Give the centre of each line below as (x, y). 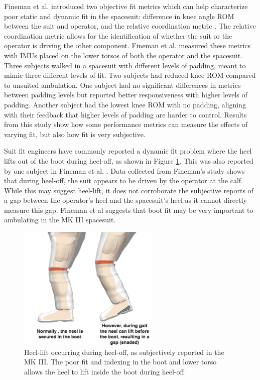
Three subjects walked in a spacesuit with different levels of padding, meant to (125, 65)
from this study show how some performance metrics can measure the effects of (126, 124)
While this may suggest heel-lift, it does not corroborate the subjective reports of (129, 190)
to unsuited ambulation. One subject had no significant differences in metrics (122, 85)
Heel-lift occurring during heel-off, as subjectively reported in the (124, 352)
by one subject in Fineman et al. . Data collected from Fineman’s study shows (124, 170)
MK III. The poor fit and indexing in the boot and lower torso (120, 362)
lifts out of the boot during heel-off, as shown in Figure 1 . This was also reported (129, 160)
